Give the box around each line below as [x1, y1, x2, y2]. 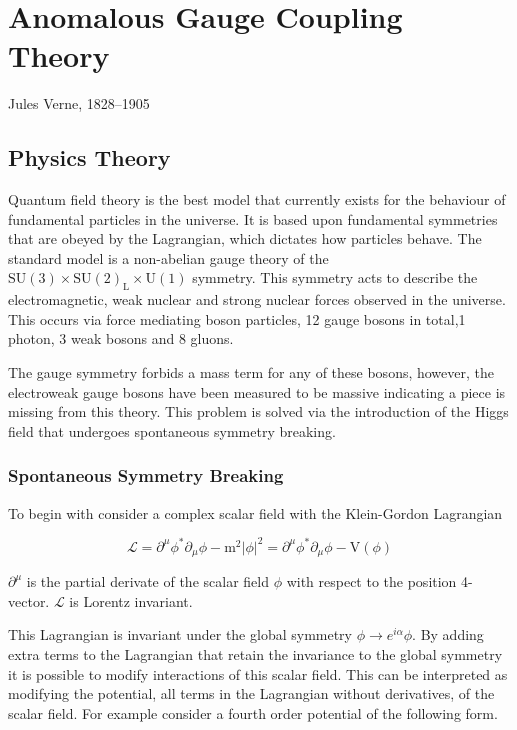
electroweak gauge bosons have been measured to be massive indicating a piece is [8, 381, 506, 402]
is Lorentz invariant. [69, 590, 193, 611]
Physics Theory [8, 142, 171, 173]
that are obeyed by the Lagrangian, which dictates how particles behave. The [8, 228, 482, 249]
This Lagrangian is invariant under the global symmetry [8, 624, 352, 645]
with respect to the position [286, 571, 457, 592]
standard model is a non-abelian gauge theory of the [8, 247, 329, 268]
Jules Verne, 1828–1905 [8, 93, 150, 114]
